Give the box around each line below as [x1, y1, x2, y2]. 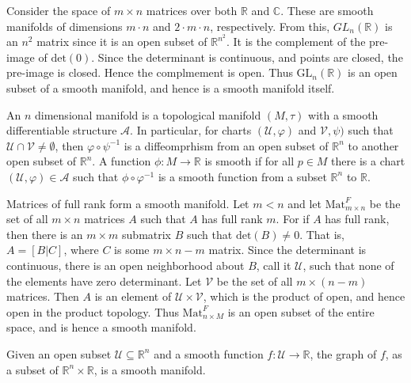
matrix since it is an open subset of [36, 33, 207, 50]
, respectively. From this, [210, 17, 330, 34]
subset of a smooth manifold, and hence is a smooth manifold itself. [6, 80, 335, 97]
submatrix [122, 226, 172, 242]
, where [63, 241, 99, 258]
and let [287, 195, 322, 211]
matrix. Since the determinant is [208, 241, 367, 258]
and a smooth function [154, 345, 264, 362]
